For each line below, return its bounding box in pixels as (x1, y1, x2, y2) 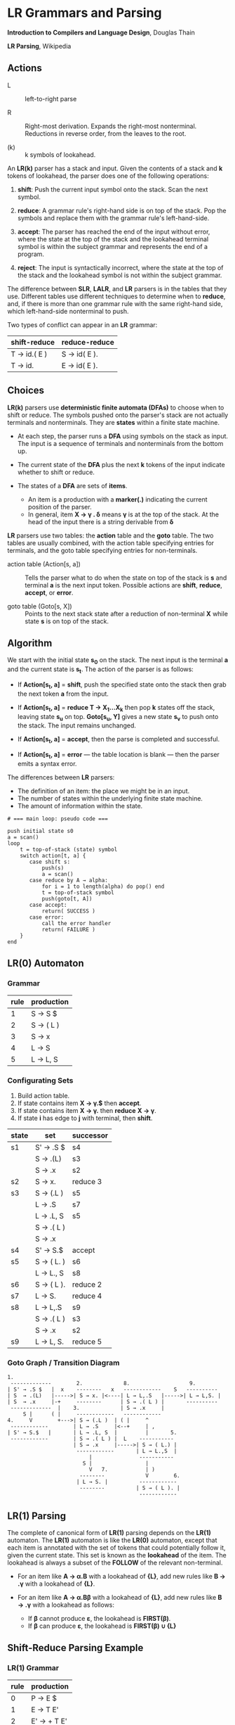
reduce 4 (72, 1291, 102, 1301)
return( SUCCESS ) (41, 908, 96, 915)
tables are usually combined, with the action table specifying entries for (7, 538, 215, 547)
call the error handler (41, 919, 112, 927)
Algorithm (7, 637, 53, 649)
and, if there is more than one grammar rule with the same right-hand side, (7, 299, 223, 307)
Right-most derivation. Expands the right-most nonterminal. (25, 122, 197, 130)
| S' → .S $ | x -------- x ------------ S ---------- (7, 1386, 218, 1394)
